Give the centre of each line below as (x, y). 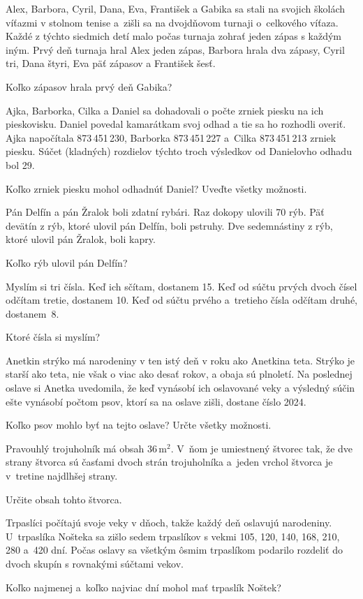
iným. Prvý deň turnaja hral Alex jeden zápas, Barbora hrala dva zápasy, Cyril (175, 49)
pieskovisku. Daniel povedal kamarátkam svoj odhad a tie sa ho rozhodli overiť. (176, 124)
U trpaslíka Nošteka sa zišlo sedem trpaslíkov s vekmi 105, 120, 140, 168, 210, (173, 536)
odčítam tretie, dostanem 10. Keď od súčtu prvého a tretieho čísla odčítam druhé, (181, 300)
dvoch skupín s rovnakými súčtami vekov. (95, 563)
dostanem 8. (32, 313)
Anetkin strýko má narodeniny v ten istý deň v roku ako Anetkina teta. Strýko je (180, 360)
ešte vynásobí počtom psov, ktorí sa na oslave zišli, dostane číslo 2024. (156, 401)
